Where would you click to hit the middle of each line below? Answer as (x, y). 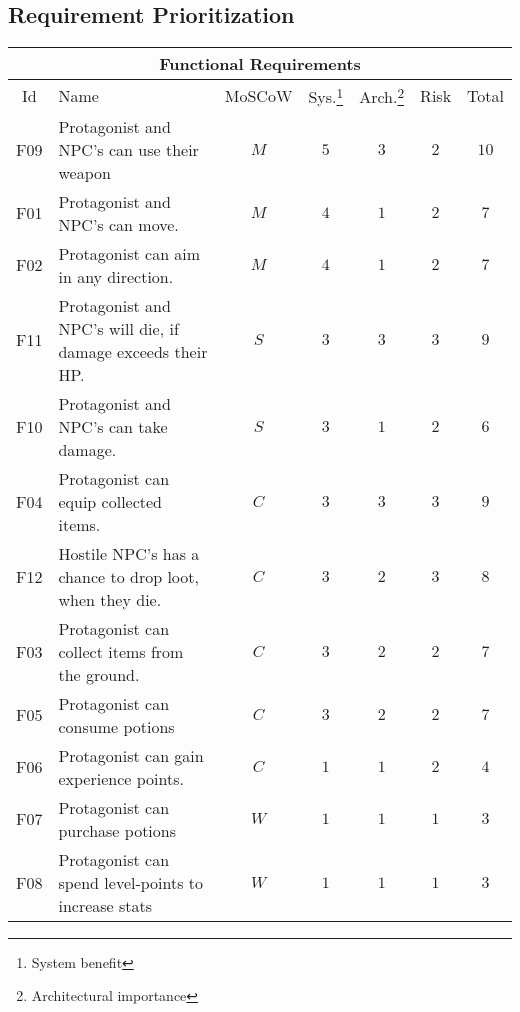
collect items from (121, 651)
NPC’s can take (113, 426)
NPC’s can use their (128, 149)
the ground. (99, 674)
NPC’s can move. (118, 224)
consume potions (116, 726)
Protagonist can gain (131, 755)
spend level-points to (131, 882)
